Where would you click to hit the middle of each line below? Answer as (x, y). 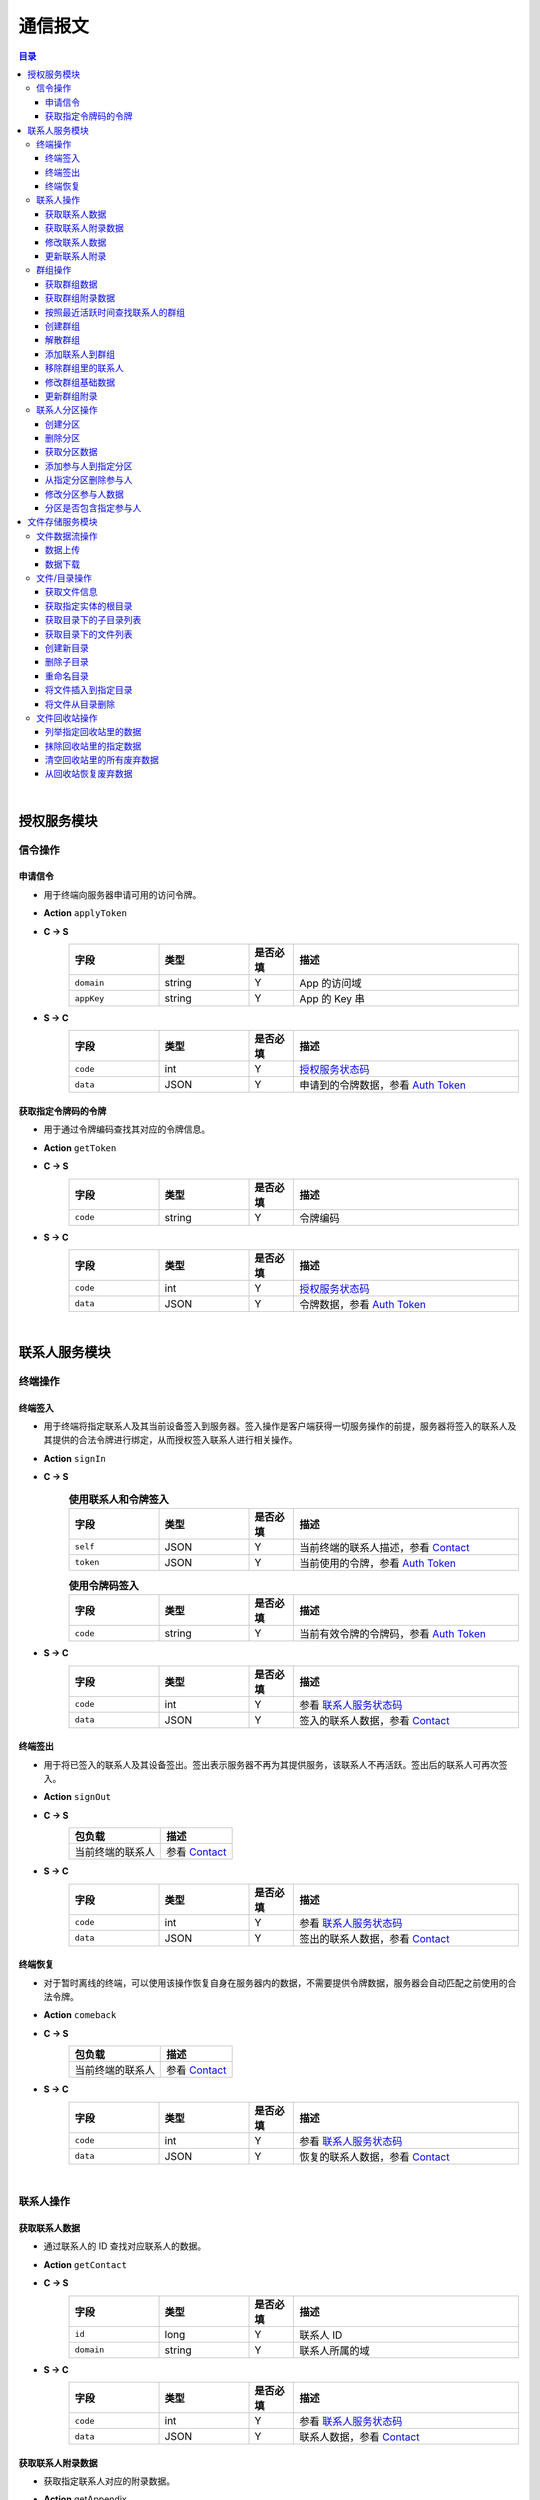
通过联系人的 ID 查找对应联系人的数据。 (125, 2246)
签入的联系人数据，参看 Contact (374, 1720)
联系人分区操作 (67, 410)
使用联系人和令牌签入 (119, 1499)
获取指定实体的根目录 (89, 606)
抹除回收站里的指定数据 (93, 746)
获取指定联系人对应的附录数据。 (109, 2481)
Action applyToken (85, 913)
